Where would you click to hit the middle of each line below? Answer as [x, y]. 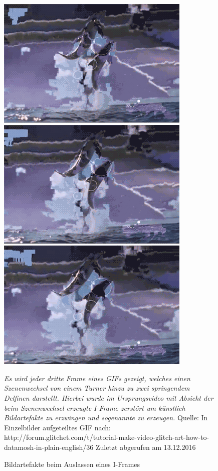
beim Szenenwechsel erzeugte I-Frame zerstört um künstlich [95, 407]
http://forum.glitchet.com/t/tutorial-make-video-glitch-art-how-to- [107, 437]
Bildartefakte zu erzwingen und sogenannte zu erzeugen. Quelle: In [106, 418]
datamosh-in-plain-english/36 [49, 447]
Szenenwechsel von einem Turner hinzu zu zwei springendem [97, 388]
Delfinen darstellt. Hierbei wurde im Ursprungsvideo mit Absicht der [109, 397]
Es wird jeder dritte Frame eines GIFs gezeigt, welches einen [97, 378]
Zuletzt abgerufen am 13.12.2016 [146, 447]
